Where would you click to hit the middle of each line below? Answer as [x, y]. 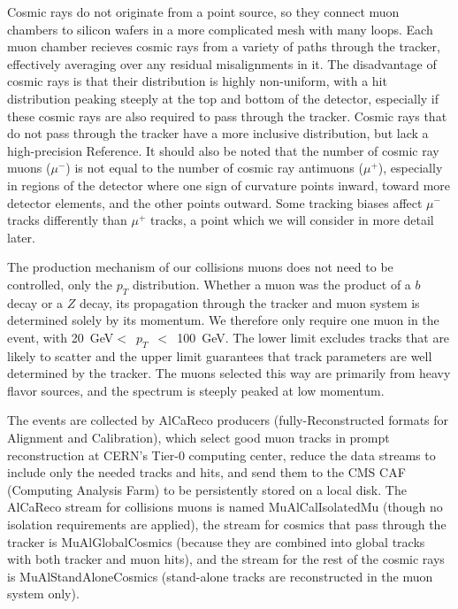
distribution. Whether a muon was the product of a [271, 284]
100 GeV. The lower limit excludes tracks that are [313, 337]
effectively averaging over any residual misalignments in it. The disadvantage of [222, 63]
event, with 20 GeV [61, 337]
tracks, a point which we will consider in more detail [292, 220]
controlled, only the [60, 284]
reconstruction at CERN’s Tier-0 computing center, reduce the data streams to [221, 455]
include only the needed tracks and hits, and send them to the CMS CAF [206, 472]
